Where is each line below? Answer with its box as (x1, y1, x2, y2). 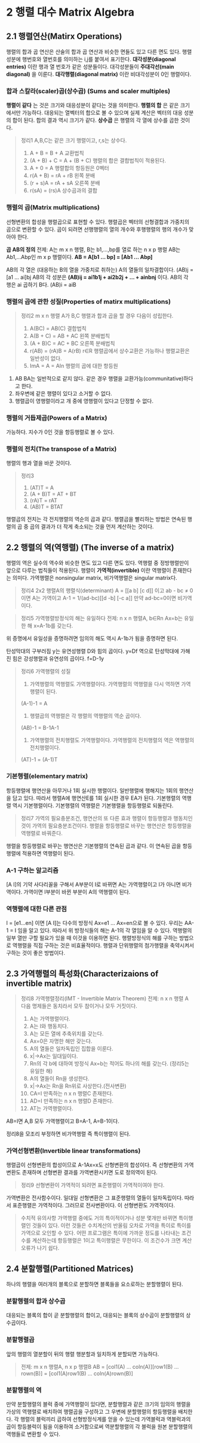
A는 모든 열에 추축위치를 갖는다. (29, 1030, 104, 1037)
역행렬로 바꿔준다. (20, 829, 63, 836)
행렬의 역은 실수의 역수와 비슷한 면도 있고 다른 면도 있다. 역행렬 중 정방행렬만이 (6, 559, 189, 567)
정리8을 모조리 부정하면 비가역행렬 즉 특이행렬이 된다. (6, 1130, 131, 1137)
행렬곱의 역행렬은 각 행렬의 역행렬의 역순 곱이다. (29, 713, 141, 720)
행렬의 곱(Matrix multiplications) (6, 203, 100, 212)
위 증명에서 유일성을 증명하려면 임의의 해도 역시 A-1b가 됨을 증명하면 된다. (6, 635, 178, 642)
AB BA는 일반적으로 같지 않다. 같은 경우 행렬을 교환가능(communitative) (14, 375, 184, 382)
